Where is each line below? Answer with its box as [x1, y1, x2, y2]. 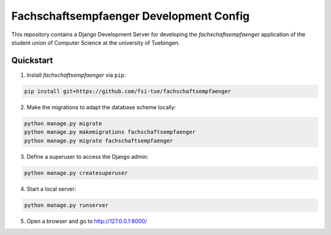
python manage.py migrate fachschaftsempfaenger [24, 137, 173, 144]
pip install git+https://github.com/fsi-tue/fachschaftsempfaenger [24, 88, 232, 94]
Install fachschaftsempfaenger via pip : [26, 71, 126, 79]
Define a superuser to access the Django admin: [26, 153, 149, 160]
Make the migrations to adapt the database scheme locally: [26, 103, 177, 110]
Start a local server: [26, 185, 77, 193]
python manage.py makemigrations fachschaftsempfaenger [24, 129, 196, 136]
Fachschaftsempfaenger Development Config [11, 9, 250, 23]
